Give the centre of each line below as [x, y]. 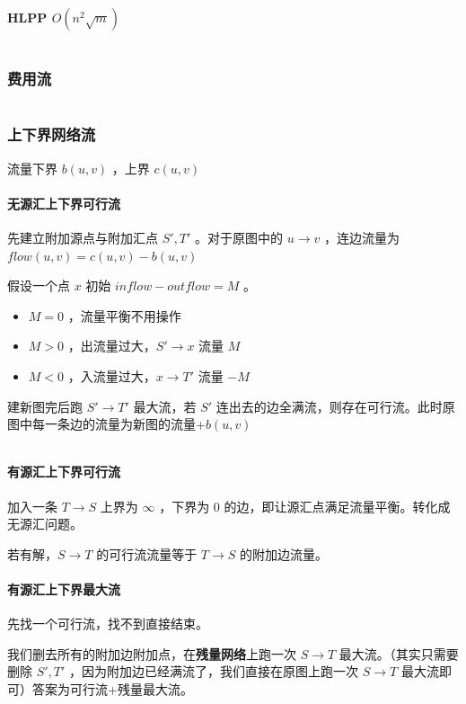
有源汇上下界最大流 [64, 588]
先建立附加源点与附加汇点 [83, 238]
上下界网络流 [52, 134]
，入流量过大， [112, 376]
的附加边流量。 [284, 553]
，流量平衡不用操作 [124, 315]
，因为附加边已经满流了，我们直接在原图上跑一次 [214, 671]
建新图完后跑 [45, 406]
